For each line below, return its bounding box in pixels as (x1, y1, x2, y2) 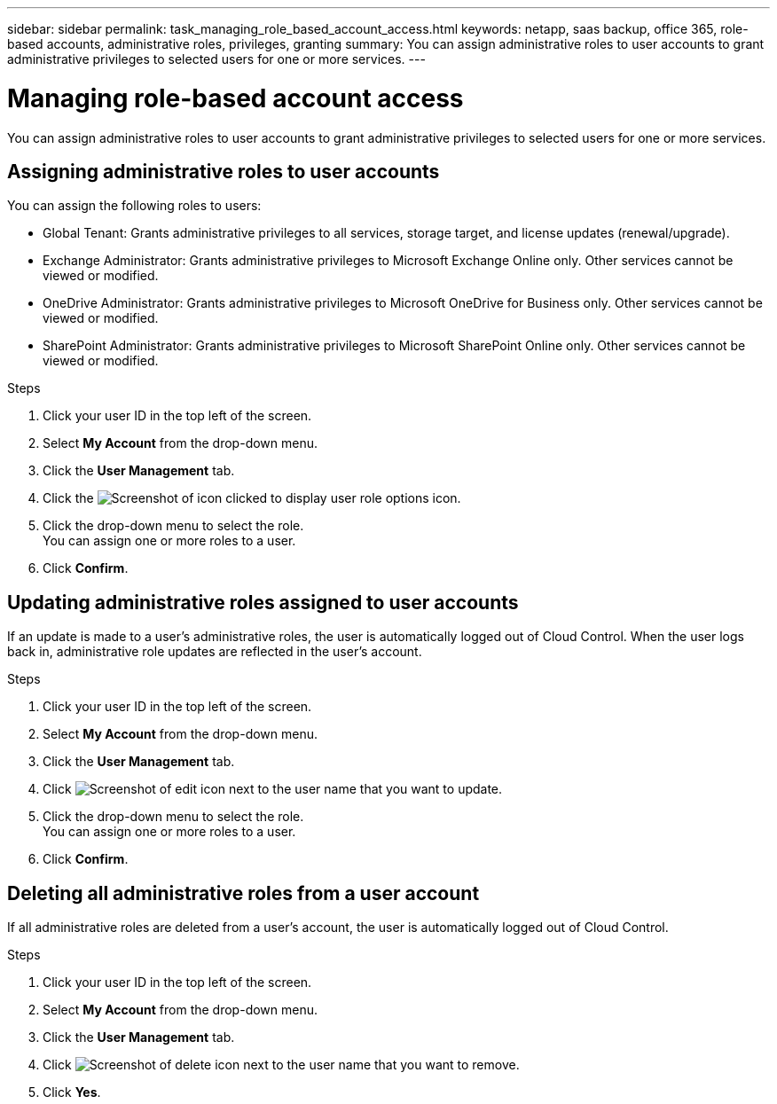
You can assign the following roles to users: (7, 198, 262, 214)
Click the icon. (43, 490, 461, 506)
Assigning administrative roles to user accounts (7, 160, 440, 183)
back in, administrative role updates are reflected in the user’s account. (7, 644, 422, 660)
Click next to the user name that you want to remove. (43, 1057, 520, 1073)
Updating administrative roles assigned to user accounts (7, 591, 519, 614)
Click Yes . (43, 1084, 101, 1100)
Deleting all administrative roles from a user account (7, 881, 480, 904)
